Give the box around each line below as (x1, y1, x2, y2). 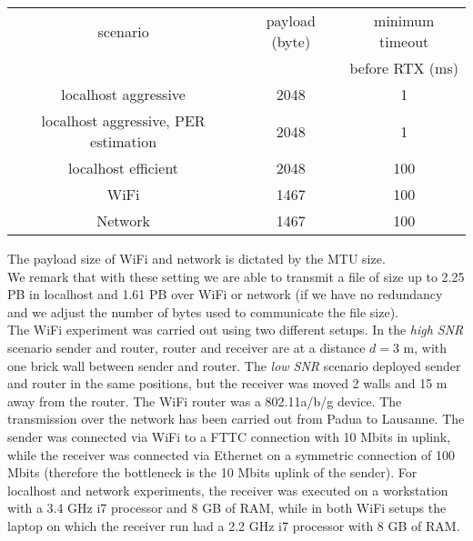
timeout (379, 31, 429, 52)
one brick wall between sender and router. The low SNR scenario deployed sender (7, 356, 461, 375)
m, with (403, 337, 448, 356)
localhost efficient (68, 157, 179, 178)
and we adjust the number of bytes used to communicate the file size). (7, 302, 399, 321)
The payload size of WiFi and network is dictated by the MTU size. (7, 249, 386, 267)
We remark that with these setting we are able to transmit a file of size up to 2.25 (7, 266, 465, 286)
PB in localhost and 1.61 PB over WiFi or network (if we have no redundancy (7, 285, 443, 304)
